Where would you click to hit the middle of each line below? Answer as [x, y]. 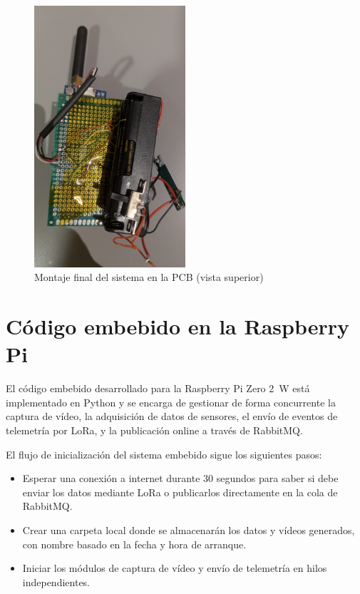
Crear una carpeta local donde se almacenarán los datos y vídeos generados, [189, 529]
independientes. [56, 582]
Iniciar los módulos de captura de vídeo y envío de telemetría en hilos [175, 568]
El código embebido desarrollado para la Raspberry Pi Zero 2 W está [158, 388]
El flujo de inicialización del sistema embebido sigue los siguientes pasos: [164, 454]
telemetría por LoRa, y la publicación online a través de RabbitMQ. [154, 430]
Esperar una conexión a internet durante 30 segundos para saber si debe [180, 478]
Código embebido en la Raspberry [178, 326]
